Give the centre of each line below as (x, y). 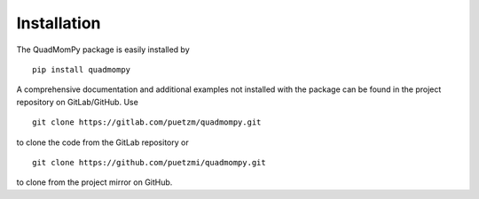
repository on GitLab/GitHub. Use (78, 102)
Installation (59, 23)
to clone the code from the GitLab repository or (103, 142)
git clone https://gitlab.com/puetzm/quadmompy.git (147, 122)
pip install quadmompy (82, 69)
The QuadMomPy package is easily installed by (103, 50)
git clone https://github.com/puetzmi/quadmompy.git (149, 162)
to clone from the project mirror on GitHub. (94, 182)
